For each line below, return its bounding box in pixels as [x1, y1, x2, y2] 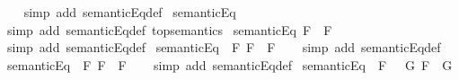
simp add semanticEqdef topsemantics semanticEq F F [6, 20, 332, 39]
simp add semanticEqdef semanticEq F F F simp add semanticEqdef [6, 38, 441, 57]
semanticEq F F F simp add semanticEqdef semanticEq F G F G [6, 55, 453, 74]
